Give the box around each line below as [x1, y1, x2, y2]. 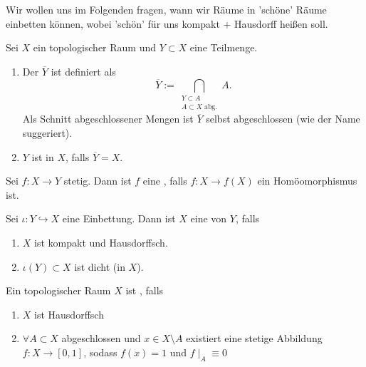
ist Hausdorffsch [34, 306, 104, 321]
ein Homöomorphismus [257, 173, 357, 188]
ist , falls [125, 283, 164, 298]
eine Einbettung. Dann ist [62, 211, 176, 226]
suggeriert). [22, 125, 73, 140]
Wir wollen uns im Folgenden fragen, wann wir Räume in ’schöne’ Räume [6, 2, 327, 16]
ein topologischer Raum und [33, 40, 157, 55]
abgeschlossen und [61, 331, 141, 346]
